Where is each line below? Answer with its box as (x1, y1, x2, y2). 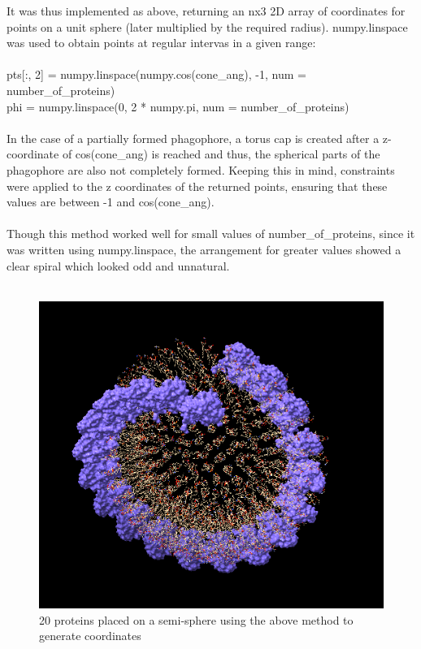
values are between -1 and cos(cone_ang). (7, 193, 215, 210)
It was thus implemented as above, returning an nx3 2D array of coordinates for (7, 2, 406, 19)
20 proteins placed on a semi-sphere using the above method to (39, 611, 354, 628)
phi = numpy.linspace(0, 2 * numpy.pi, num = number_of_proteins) (7, 97, 349, 115)
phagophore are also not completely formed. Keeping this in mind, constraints (7, 161, 395, 178)
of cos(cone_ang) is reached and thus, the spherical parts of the (62, 145, 380, 162)
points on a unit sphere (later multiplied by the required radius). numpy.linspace (7, 18, 408, 35)
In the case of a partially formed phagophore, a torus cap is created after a (7, 129, 380, 146)
